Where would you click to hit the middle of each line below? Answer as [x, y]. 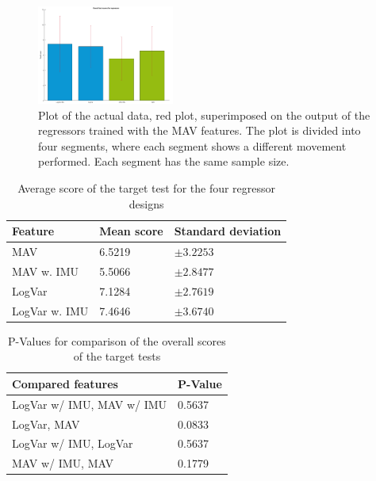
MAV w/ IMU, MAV [63, 463]
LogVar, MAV [46, 424]
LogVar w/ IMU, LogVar [73, 443]
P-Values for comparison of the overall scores [117, 340]
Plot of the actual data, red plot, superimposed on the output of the [204, 115]
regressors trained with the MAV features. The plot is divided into [200, 130]
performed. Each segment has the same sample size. [164, 161]
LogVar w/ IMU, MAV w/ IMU [90, 404]
